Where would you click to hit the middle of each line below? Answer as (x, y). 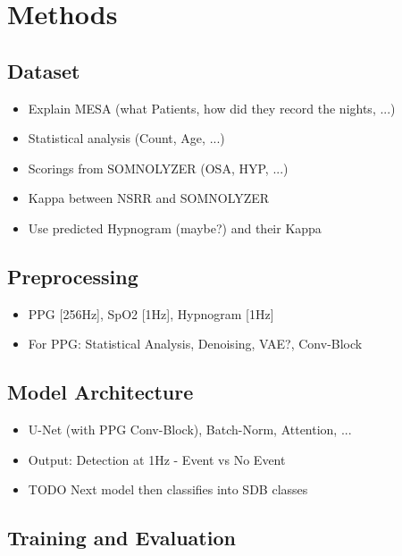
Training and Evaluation (121, 538)
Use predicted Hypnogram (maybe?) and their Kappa (175, 227)
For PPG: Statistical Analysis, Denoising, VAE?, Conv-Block (195, 344)
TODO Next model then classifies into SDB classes (168, 489)
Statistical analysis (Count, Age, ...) (126, 138)
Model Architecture (100, 392)
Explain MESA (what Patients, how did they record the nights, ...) (212, 108)
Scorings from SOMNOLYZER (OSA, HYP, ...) (158, 168)
